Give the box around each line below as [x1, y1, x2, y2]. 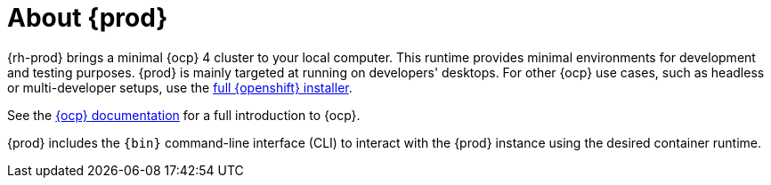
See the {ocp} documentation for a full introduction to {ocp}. [7, 107, 361, 123]
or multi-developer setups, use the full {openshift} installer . [7, 79, 353, 95]
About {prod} [7, 3, 168, 33]
